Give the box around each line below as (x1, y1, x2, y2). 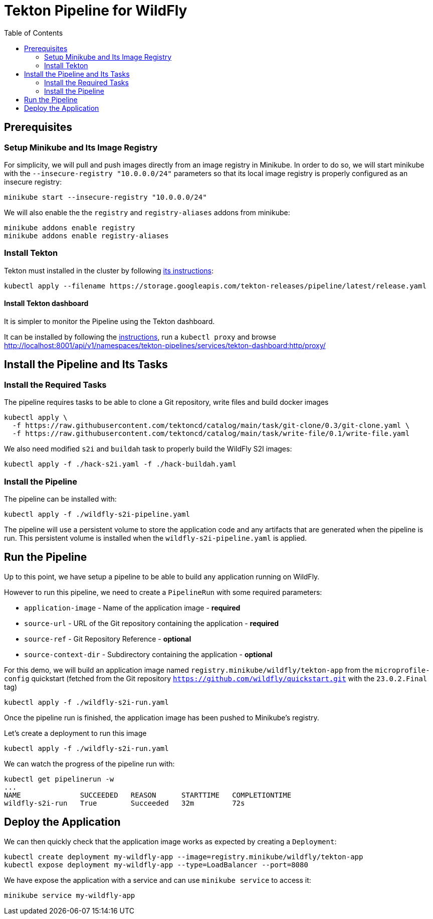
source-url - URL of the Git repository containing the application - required (24, 619, 279, 628)
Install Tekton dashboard (4, 299, 89, 308)
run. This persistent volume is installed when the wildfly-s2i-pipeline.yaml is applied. (4, 533, 307, 542)
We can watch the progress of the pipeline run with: (4, 759, 175, 768)
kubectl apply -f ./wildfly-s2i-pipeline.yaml (4, 510, 190, 518)
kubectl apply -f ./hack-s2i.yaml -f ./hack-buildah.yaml (4, 460, 237, 469)
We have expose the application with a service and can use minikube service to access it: (4, 875, 311, 884)
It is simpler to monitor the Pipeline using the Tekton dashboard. (4, 317, 215, 326)
